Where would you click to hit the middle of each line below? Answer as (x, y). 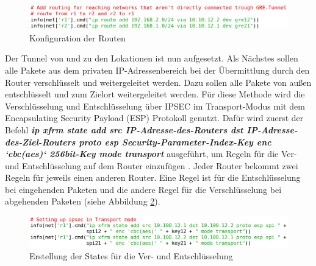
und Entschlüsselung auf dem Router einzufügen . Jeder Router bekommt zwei (152, 165)
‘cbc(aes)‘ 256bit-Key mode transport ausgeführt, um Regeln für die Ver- (151, 154)
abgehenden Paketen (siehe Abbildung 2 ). (83, 201)
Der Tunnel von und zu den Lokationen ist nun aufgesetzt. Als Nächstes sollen (152, 58)
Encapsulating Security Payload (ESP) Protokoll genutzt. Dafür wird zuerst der (154, 118)
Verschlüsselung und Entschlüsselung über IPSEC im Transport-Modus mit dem (155, 106)
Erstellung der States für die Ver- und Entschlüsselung (131, 256)
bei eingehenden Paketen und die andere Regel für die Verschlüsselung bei (143, 189)
